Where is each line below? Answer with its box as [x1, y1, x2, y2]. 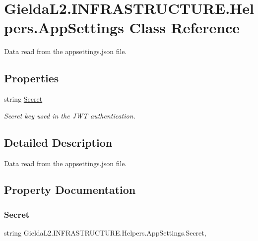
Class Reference [129, 17, 240, 38]
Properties [4, 70, 59, 86]
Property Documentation [4, 182, 136, 197]
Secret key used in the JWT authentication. [4, 110, 135, 120]
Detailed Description [4, 134, 113, 150]
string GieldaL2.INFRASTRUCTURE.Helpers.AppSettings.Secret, [4, 228, 206, 238]
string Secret [4, 94, 43, 104]
